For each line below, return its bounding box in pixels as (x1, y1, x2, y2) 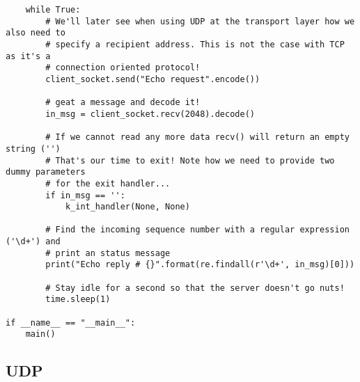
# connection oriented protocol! (45, 63, 201, 73)
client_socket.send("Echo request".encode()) (45, 74, 260, 84)
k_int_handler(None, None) (65, 202, 190, 212)
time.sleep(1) (45, 294, 111, 305)
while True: (25, 5, 81, 15)
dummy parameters (6, 167, 86, 177)
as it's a (6, 51, 51, 61)
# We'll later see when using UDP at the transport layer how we (45, 16, 355, 26)
